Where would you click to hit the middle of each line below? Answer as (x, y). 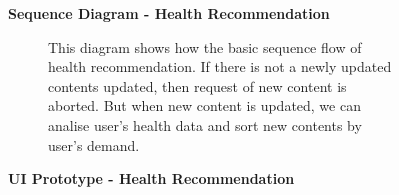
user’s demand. (94, 144)
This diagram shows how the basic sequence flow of (205, 46)
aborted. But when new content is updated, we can (204, 105)
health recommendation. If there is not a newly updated (220, 66)
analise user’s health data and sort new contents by (205, 124)
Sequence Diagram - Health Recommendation (169, 13)
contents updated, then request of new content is (197, 85)
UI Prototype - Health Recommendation (151, 178)
